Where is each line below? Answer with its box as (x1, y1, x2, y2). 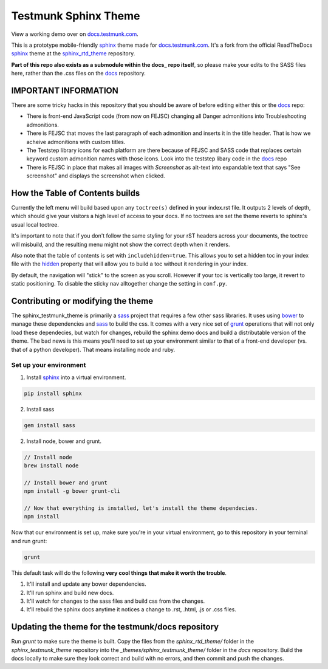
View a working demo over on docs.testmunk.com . (11, 30, 139, 38)
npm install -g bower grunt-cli (24, 488, 121, 495)
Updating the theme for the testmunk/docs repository (11, 622, 219, 632)
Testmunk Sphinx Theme (11, 9, 140, 22)
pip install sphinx (24, 389, 82, 397)
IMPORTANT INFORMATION (11, 85, 118, 95)
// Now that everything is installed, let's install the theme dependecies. (24, 505, 258, 512)
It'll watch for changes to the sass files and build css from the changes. (26, 597, 205, 605)
